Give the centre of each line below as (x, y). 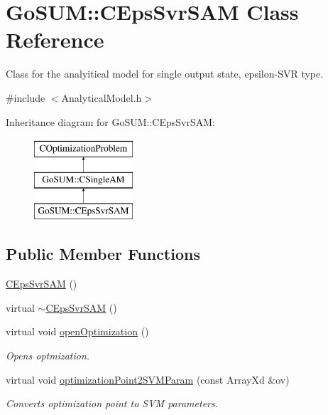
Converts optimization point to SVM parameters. (112, 403)
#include (26, 97)
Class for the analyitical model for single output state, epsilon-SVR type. (165, 74)
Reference (55, 40)
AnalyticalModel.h (102, 97)
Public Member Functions (103, 254)
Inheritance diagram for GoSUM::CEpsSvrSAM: (110, 121)
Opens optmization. (48, 356)
